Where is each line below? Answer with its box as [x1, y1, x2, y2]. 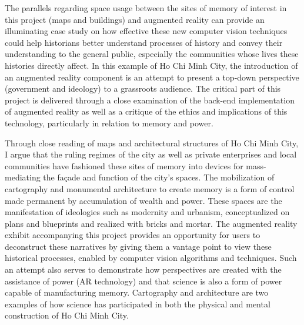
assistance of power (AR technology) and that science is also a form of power [5, 274, 282, 287]
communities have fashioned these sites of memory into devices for [5, 159, 243, 172]
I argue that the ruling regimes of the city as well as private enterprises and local [5, 148, 297, 160]
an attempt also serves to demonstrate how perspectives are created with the [5, 263, 282, 276]
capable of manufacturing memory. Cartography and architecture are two [5, 286, 269, 299]
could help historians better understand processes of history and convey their [5, 36, 283, 48]
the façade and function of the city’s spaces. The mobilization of [43, 171, 275, 183]
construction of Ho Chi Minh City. [5, 309, 129, 321]
